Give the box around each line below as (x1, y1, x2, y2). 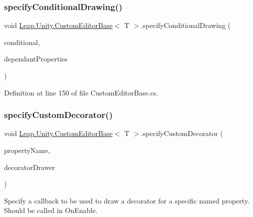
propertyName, (4, 145, 50, 155)
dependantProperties (4, 53, 68, 64)
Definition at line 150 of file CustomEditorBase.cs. (4, 87, 158, 97)
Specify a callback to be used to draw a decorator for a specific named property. (4, 195, 249, 205)
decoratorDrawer (4, 161, 55, 172)
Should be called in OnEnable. (4, 205, 98, 215)
